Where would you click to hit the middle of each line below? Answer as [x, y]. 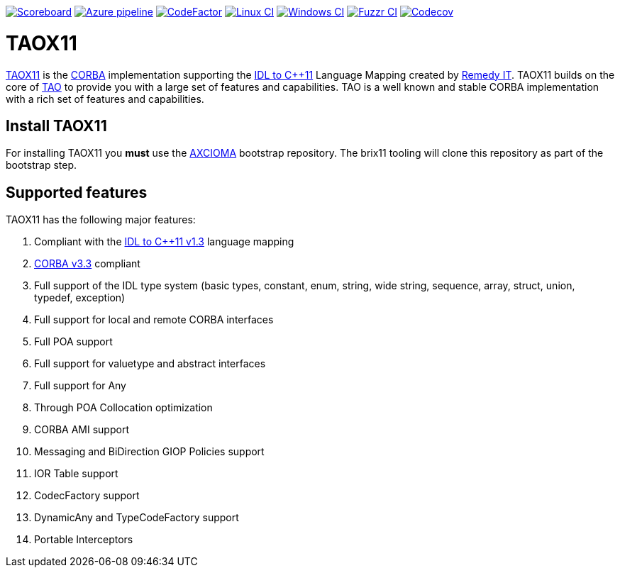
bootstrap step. [41, 165]
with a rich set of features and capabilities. [105, 99]
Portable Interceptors [84, 540]
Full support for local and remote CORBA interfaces [154, 320]
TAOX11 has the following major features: [101, 220]
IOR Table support [76, 474]
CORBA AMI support [82, 430]
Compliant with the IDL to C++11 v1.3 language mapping [164, 242]
